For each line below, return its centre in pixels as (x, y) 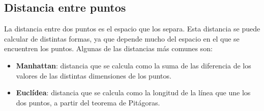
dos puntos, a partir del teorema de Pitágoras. (88, 102)
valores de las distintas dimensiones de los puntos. (94, 75)
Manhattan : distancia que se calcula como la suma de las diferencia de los (134, 65)
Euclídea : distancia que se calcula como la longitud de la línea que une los (133, 92)
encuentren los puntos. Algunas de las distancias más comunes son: (108, 48)
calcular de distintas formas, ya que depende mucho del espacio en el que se (122, 38)
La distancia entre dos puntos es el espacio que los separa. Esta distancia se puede (132, 29)
